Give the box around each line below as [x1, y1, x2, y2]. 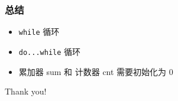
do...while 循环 [18, 45, 81, 57]
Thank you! [5, 85, 47, 97]
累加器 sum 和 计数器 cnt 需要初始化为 [18, 65, 167, 77]
